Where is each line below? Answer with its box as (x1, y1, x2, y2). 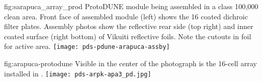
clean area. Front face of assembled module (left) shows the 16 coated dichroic (4, 11, 248, 21)
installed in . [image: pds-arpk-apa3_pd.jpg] (4, 68, 151, 78)
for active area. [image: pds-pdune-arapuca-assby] (4, 41, 170, 51)
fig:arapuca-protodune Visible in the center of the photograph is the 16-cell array (4, 58, 257, 69)
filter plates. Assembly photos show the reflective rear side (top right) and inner (4, 21, 253, 32)
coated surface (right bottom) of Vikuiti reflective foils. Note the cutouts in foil (4, 31, 251, 41)
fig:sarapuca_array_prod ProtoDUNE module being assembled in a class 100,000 (4, 1, 258, 11)
